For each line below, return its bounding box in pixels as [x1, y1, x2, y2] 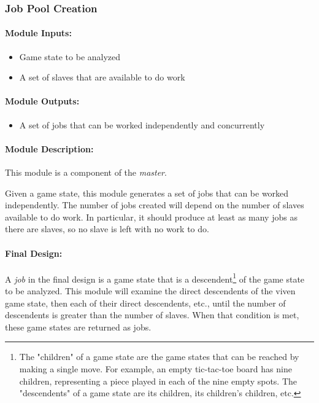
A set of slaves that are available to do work [19, 71, 185, 84]
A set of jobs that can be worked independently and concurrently [19, 118, 265, 131]
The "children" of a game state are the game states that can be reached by [19, 350, 299, 363]
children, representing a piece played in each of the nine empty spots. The [19, 374, 298, 387]
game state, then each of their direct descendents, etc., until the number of [5, 296, 286, 309]
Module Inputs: [5, 26, 72, 39]
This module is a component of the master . [5, 166, 167, 179]
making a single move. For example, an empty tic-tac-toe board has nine [19, 362, 292, 375]
